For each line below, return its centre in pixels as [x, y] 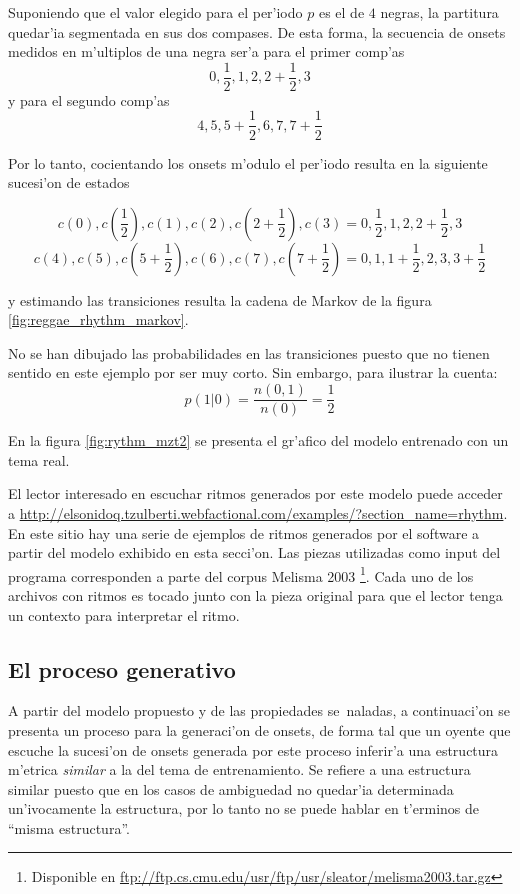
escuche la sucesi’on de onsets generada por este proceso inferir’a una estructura [253, 749]
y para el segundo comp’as [89, 99]
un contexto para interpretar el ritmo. [124, 614]
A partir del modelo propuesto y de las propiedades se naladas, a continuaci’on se [259, 710]
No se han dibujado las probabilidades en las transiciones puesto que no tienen [249, 352]
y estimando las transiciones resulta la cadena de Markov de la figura [220, 299]
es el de [341, 12]
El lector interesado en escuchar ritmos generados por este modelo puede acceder [255, 493]
